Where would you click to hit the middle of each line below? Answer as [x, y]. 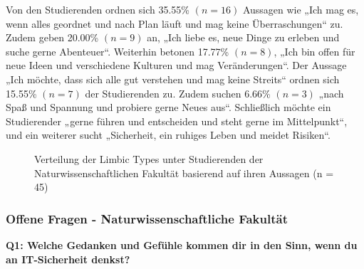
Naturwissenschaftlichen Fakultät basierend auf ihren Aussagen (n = [184, 173]
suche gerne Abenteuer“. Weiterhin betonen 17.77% [118, 51]
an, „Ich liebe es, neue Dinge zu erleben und [243, 37]
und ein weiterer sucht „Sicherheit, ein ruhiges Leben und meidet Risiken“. [168, 135]
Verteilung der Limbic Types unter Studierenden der [149, 158]
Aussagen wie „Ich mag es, [301, 9]
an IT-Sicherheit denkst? [68, 259]
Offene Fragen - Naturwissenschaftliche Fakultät [147, 218]
